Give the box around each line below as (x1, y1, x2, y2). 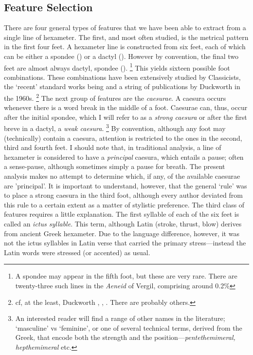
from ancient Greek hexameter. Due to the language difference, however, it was (4, 228, 239, 238)
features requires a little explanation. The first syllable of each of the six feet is (4, 209, 239, 219)
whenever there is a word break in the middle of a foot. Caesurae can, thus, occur (4, 102, 248, 112)
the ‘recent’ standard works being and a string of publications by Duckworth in (4, 81, 240, 92)
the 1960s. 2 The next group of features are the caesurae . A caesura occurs (4, 92, 226, 103)
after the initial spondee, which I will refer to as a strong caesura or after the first (4, 112, 247, 122)
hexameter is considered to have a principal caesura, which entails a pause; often (4, 151, 244, 162)
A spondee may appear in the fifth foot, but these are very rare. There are (15, 271, 237, 281)
